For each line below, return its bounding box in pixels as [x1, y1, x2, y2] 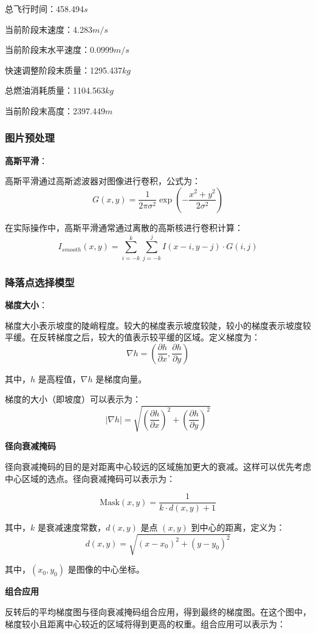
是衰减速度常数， [37, 521, 106, 534]
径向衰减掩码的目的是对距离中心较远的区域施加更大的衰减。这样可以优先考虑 [5, 460, 311, 473]
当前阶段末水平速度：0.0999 [5, 43, 114, 56]
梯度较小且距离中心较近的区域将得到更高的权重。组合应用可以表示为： [5, 617, 286, 630]
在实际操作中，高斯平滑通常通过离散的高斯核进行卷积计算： [5, 221, 243, 233]
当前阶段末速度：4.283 [5, 22, 92, 35]
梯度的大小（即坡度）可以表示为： [5, 393, 141, 405]
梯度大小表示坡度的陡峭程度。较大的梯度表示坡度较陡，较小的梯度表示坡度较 [5, 319, 311, 331]
